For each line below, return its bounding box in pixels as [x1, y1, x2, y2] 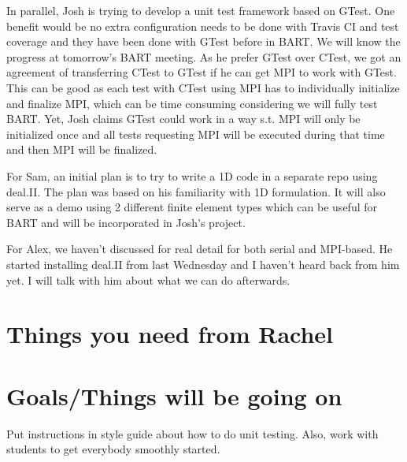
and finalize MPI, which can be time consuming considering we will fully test [6, 95, 378, 111]
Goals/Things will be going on [6, 379, 342, 412]
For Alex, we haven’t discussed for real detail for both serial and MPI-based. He [6, 240, 393, 257]
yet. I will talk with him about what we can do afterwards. [6, 271, 290, 288]
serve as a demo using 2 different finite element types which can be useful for [6, 199, 378, 215]
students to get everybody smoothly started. [6, 441, 220, 457]
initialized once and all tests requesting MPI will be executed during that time [6, 125, 385, 142]
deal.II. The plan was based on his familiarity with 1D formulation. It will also [6, 183, 386, 199]
